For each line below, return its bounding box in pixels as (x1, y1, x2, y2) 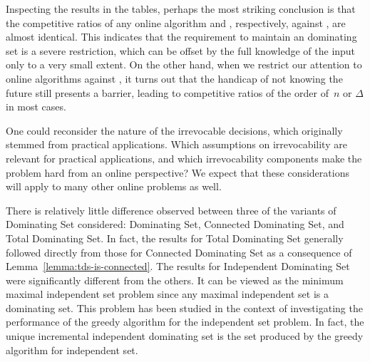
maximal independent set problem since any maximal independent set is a (6, 286, 329, 301)
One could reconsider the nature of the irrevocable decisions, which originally (6, 123, 343, 138)
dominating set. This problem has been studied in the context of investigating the (6, 300, 363, 315)
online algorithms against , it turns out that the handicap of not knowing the (6, 71, 343, 86)
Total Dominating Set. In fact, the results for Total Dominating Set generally (6, 230, 344, 245)
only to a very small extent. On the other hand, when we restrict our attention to (6, 57, 362, 72)
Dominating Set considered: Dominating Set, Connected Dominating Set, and (6, 217, 344, 232)
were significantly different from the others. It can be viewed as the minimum (6, 272, 344, 287)
